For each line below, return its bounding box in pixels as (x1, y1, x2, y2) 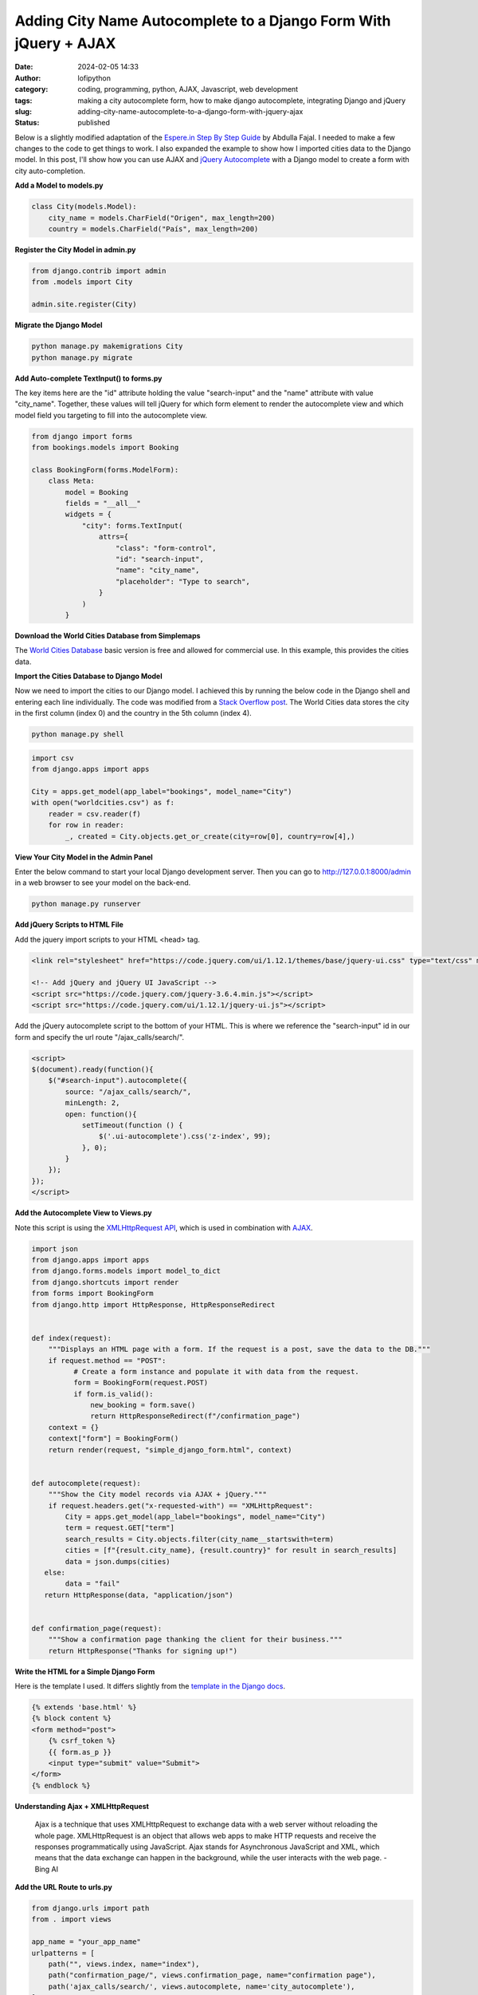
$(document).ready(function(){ (31, 1065, 155, 1073)
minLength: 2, (65, 1098, 120, 1108)
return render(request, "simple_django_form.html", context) (48, 1445, 292, 1454)
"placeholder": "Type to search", (116, 577, 250, 586)
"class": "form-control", (116, 543, 217, 552)
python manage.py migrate (31, 353, 133, 362)
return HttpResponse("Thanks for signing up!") (48, 1646, 238, 1655)
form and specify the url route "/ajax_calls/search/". (14, 1032, 185, 1041)
